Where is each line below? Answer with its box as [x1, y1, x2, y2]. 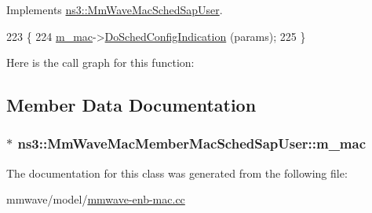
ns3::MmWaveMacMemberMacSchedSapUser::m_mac [17, 134, 367, 153]
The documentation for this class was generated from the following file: [6, 164, 348, 181]
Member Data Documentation [6, 93, 257, 117]
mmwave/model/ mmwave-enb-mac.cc [6, 191, 185, 207]
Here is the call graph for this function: [6, 54, 195, 71]
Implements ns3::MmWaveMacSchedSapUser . [6, 2, 223, 17]
